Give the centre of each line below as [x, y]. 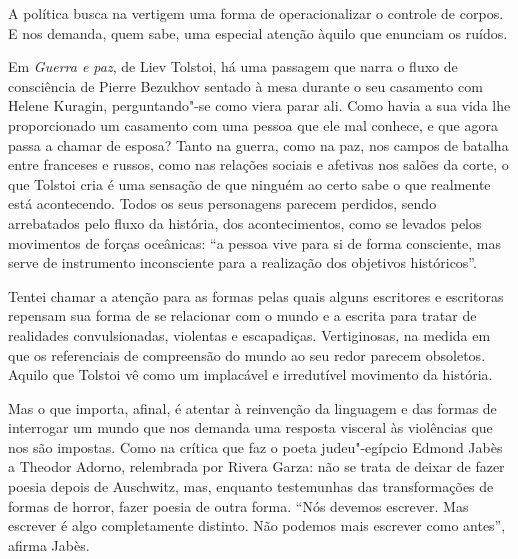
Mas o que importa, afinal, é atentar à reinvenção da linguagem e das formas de [252, 407]
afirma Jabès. [49, 544]
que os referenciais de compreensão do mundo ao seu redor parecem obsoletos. [247, 354]
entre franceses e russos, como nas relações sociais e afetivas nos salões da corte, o [258, 164]
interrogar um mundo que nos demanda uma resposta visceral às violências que [250, 427]
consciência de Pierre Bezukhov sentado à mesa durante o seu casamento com [245, 85]
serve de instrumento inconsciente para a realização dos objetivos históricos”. [242, 262]
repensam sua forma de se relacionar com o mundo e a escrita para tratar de [242, 315]
